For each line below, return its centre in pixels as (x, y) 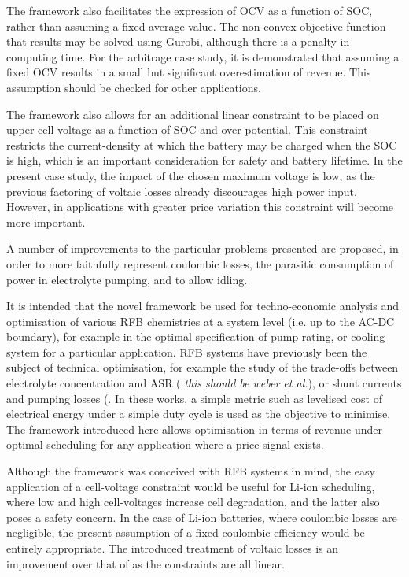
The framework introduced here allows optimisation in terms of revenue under (195, 429)
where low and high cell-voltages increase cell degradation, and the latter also (193, 502)
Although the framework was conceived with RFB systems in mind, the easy (191, 471)
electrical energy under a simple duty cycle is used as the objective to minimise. (199, 414)
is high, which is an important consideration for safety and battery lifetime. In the (204, 160)
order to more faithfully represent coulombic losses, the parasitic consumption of (200, 263)
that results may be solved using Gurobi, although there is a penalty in (178, 41)
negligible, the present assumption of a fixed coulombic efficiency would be (186, 533)
